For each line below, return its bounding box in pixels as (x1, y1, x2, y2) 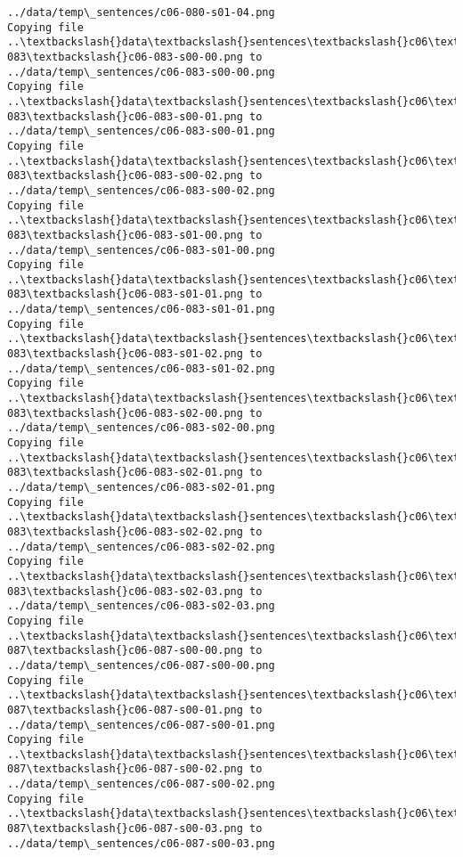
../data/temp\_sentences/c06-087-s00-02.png (7, 778, 275, 791)
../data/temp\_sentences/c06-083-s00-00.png (7, 65, 275, 78)
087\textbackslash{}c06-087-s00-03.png (7, 822, 243, 836)
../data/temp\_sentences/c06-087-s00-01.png (7, 718, 275, 731)
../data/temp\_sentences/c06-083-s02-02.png (7, 540, 275, 553)
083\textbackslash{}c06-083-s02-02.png (7, 525, 243, 538)
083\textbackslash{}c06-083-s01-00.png (7, 228, 243, 241)
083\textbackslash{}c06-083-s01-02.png (7, 347, 243, 361)
